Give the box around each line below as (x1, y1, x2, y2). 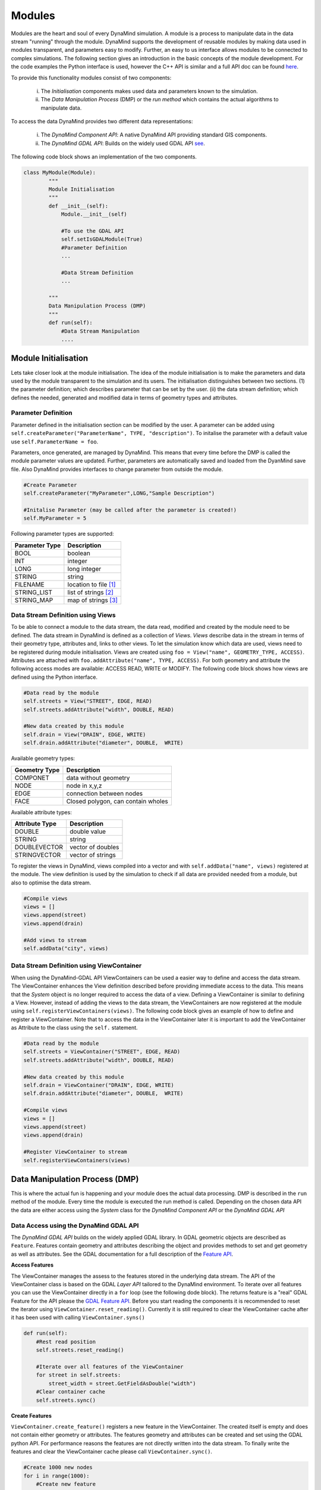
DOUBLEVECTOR (14, 843, 64, 851)
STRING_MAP (14, 596, 53, 604)
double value (69, 827, 106, 836)
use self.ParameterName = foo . (11, 438, 99, 445)
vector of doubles (69, 843, 119, 851)
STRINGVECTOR (14, 850, 61, 859)
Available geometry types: (11, 755, 75, 762)
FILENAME (14, 580, 45, 588)
